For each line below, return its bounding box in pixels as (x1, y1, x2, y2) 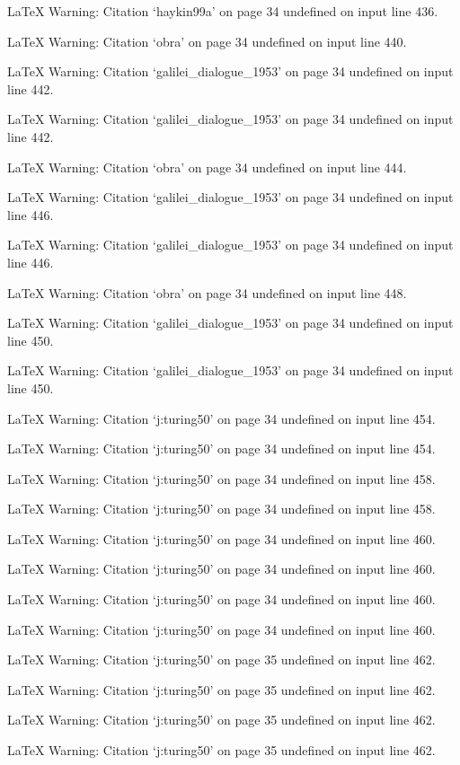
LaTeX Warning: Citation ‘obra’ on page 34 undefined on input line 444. (7, 157, 407, 176)
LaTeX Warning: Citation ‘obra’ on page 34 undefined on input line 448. (7, 283, 407, 302)
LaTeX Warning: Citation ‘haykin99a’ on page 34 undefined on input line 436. (7, 2, 438, 20)
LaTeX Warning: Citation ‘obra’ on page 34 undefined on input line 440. (7, 31, 407, 50)
